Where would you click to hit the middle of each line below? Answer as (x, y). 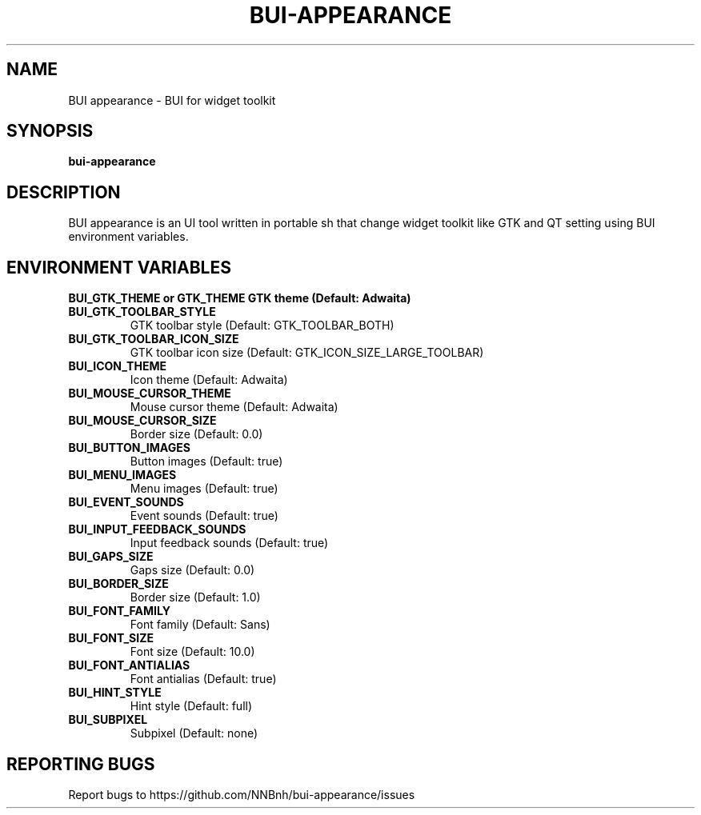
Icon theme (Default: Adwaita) (209, 380)
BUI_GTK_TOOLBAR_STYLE (142, 312)
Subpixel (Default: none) (194, 733)
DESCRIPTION (64, 192)
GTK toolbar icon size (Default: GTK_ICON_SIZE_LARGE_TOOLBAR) (307, 353)
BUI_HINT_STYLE (115, 693)
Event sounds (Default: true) (204, 516)
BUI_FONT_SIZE (111, 638)
